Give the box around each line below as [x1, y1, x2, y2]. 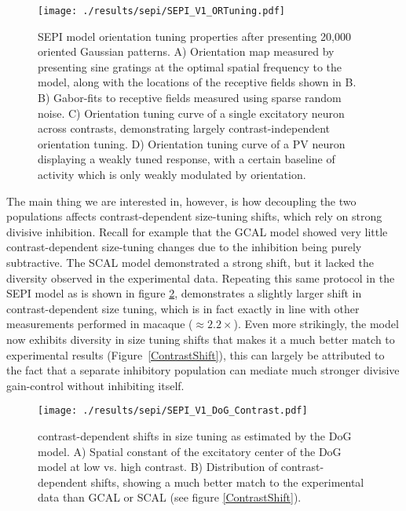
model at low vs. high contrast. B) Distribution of [38, 458, 278, 475]
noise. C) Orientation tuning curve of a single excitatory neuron [38, 104, 345, 121]
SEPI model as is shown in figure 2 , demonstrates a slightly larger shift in [6, 285, 362, 301]
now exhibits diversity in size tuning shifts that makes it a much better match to [6, 330, 395, 347]
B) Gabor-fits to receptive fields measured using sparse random [38, 89, 342, 106]
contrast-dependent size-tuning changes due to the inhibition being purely [6, 239, 362, 255]
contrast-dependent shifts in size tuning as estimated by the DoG [38, 427, 352, 443]
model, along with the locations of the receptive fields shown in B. [38, 74, 357, 90]
